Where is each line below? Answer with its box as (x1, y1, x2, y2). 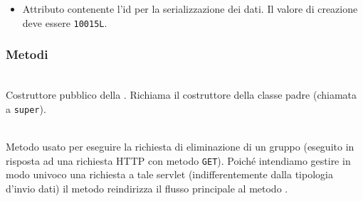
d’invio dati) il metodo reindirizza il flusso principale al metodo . (6, 180, 288, 195)
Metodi (6, 45, 48, 63)
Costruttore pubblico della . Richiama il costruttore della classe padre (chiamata (6, 87, 357, 102)
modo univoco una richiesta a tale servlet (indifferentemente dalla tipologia (6, 167, 333, 182)
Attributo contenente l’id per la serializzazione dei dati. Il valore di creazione (22, 1, 358, 16)
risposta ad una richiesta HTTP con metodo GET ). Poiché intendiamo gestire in (6, 153, 351, 168)
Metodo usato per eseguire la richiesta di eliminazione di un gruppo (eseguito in (6, 138, 354, 153)
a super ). (6, 101, 46, 116)
